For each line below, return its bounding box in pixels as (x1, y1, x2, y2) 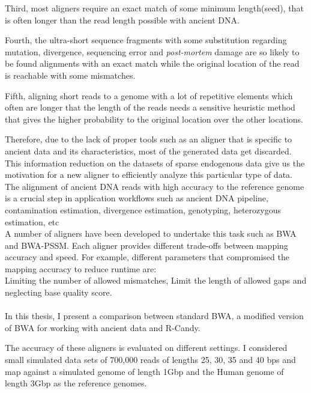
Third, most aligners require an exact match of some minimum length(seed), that (5, 2, 304, 14)
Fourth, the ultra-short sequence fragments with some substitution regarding (5, 34, 287, 46)
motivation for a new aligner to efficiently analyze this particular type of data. (5, 168, 292, 181)
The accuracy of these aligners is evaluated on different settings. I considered (5, 341, 288, 354)
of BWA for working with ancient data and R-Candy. (5, 321, 201, 334)
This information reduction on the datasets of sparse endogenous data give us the (5, 156, 305, 169)
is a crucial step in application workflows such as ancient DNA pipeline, (5, 192, 268, 204)
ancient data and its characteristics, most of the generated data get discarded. (5, 144, 292, 157)
